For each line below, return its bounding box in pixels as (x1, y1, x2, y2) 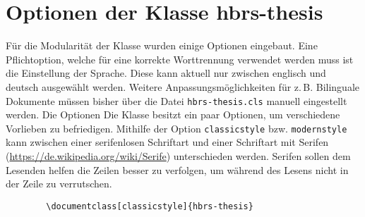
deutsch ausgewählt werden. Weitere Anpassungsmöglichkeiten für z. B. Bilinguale (6, 79, 359, 94)
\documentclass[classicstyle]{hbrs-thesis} (46, 201, 253, 211)
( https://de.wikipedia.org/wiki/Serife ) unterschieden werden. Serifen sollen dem (6, 149, 351, 163)
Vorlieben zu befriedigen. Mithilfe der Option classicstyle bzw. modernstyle (6, 120, 347, 135)
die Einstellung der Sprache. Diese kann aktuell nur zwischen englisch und (6, 66, 326, 80)
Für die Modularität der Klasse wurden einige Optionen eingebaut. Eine (6, 38, 318, 53)
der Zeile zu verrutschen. (6, 176, 112, 191)
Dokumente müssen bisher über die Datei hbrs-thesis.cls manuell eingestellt (6, 93, 347, 108)
